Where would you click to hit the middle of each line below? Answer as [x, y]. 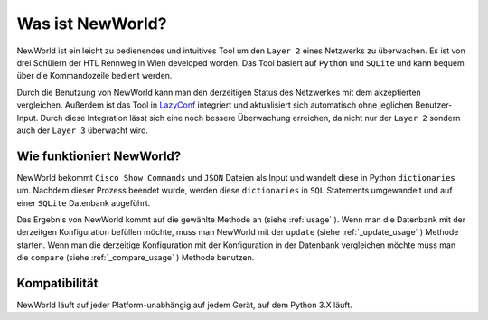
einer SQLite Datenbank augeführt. [84, 202]
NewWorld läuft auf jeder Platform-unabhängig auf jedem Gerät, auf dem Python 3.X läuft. [184, 305]
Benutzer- [433, 105]
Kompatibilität [57, 283]
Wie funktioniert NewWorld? [99, 156]
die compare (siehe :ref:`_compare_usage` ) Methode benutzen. [136, 258]
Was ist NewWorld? [92, 24]
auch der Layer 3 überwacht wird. [83, 130]
